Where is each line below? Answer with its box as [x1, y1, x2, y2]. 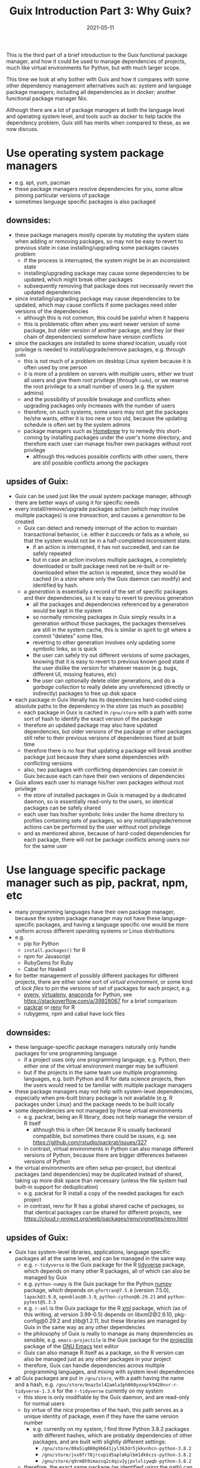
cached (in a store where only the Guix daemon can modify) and [32, 575, 191, 582]
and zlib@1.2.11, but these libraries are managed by [61, 1317, 187, 1324]
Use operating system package [6, 147, 164, 160]
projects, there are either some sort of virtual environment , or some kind [14, 978, 193, 985]
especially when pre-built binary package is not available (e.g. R [14, 1094, 173, 1102]
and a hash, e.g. [14, 1381, 55, 1388]
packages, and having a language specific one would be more [35, 921, 189, 929]
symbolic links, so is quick [32, 645, 97, 652]
